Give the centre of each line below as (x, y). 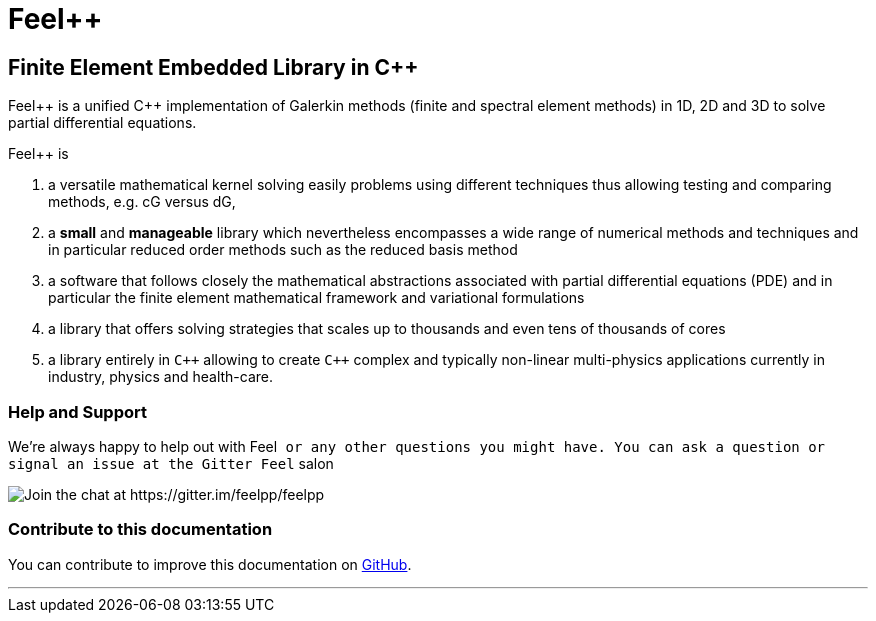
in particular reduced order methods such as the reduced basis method (283, 250)
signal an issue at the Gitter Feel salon (171, 463)
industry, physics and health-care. (161, 377)
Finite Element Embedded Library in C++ (213, 67)
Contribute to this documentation (140, 529)
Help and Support (77, 411)
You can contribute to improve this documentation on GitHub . (210, 564)
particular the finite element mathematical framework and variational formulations (316, 298)
